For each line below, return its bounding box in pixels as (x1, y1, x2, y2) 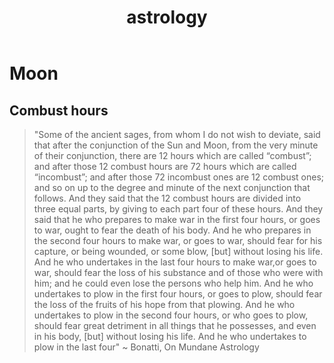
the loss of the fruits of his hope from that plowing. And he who (33, 299, 296, 310)
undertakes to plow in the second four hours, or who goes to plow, (33, 309, 309, 321)
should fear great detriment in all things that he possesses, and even (33, 320, 317, 331)
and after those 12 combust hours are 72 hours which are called (33, 161, 297, 172)
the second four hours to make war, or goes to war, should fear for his (33, 235, 323, 246)
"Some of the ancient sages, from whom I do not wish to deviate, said (33, 129, 321, 140)
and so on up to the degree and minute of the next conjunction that (33, 182, 311, 193)
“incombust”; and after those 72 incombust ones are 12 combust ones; (33, 171, 325, 183)
